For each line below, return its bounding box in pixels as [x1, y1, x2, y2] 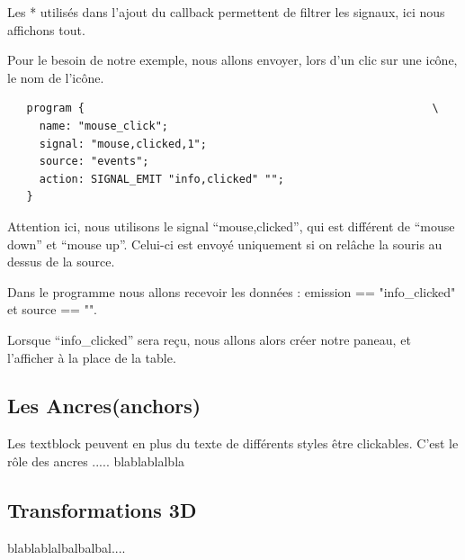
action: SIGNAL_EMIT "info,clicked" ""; [39, 172, 284, 185]
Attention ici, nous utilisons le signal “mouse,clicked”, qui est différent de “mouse [7, 216, 455, 235]
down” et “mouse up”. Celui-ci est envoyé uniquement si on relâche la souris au [7, 234, 443, 253]
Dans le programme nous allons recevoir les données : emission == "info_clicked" [7, 282, 456, 301]
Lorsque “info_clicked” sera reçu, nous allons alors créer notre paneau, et [7, 330, 411, 348]
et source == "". [7, 300, 98, 319]
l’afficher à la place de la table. [7, 348, 176, 366]
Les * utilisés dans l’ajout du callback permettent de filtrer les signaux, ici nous [7, 3, 445, 21]
